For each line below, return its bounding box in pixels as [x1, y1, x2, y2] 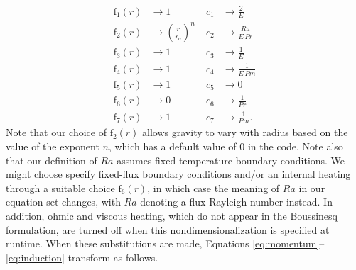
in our [298, 180, 325, 195]
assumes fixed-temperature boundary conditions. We [117, 152, 345, 167]
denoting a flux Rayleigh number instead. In [140, 194, 333, 209]
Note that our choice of [6, 125, 107, 140]
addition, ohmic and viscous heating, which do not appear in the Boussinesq [6, 208, 338, 223]
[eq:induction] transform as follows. [6, 249, 158, 264]
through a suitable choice [6, 180, 115, 195]
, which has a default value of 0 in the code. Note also [108, 139, 343, 154]
